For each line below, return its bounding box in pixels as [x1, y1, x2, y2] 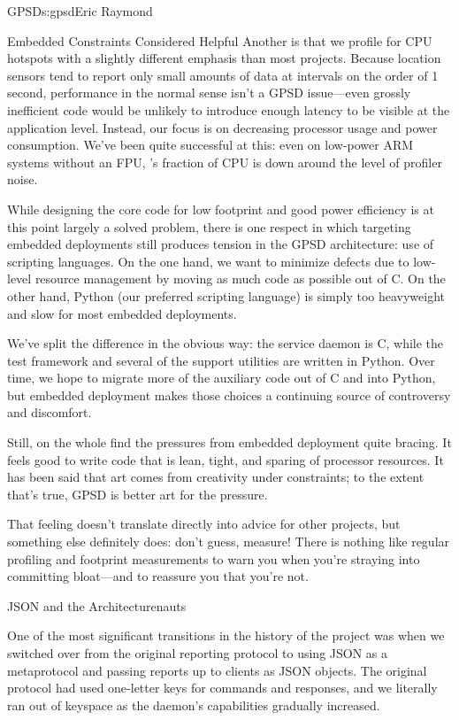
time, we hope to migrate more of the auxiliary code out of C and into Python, [7, 368, 436, 387]
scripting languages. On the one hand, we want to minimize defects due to [7, 252, 409, 270]
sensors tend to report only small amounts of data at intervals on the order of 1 [7, 66, 439, 84]
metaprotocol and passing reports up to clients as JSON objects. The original [7, 661, 427, 679]
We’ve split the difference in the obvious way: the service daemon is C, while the [7, 334, 444, 352]
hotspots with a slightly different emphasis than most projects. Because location [7, 49, 441, 67]
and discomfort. [7, 403, 92, 422]
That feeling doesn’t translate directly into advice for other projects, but [7, 515, 401, 533]
